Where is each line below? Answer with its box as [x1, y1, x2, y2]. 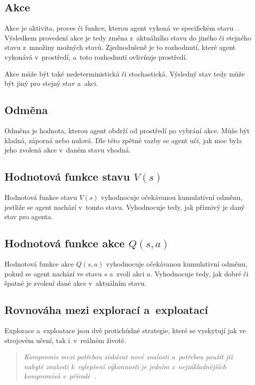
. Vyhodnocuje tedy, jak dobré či [150, 268, 249, 278]
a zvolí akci [109, 268, 145, 278]
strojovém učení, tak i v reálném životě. [4, 335, 127, 345]
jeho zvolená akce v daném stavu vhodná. [4, 145, 131, 155]
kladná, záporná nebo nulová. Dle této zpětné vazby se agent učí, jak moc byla [4, 135, 242, 145]
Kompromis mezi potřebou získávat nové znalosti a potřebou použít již [24, 351, 233, 362]
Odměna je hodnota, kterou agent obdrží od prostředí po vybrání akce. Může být [4, 125, 250, 135]
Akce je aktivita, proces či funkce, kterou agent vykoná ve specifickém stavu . [4, 23, 239, 33]
